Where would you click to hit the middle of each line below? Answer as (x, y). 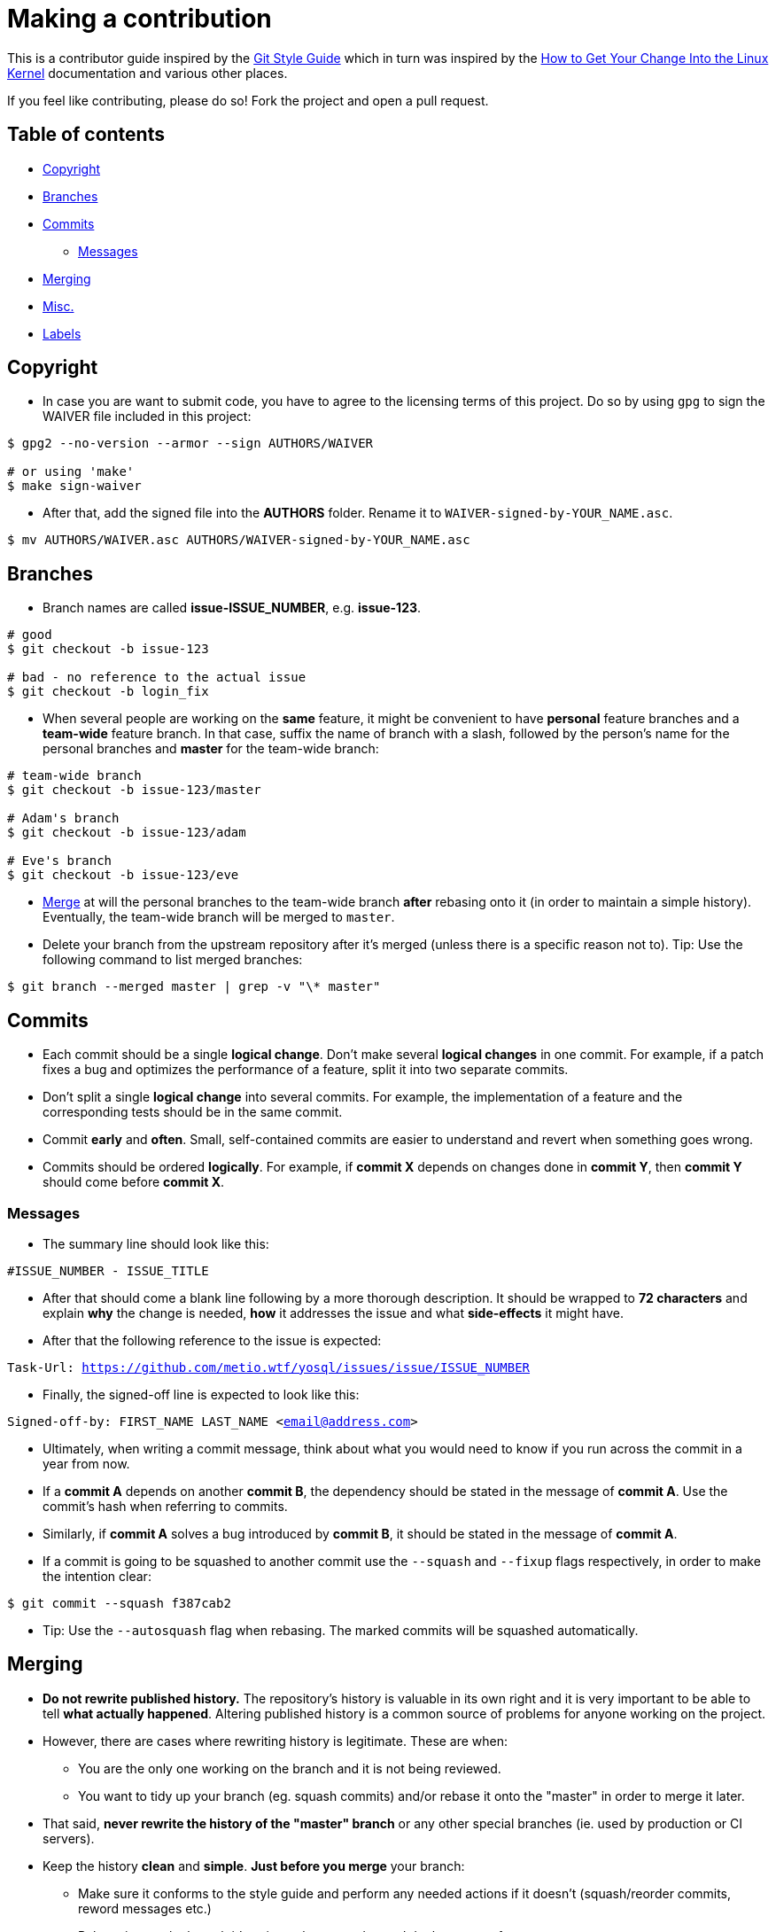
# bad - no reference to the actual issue (157, 678)
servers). (69, 1838)
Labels (62, 333)
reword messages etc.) (145, 1908)
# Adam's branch (63, 818)
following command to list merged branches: (173, 960)
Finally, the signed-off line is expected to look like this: (201, 1394)
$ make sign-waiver (74, 486)
